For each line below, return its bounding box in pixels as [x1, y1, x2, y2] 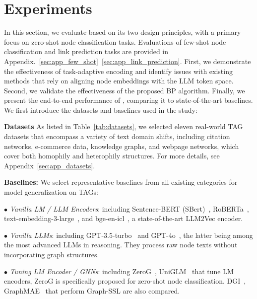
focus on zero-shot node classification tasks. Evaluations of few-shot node [4, 36, 226, 47]
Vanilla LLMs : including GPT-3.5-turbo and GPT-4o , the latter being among [9, 229, 253, 240]
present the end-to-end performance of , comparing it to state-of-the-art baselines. [4, 95, 253, 105]
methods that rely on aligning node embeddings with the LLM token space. [4, 75, 234, 86]
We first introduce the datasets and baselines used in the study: [4, 104, 197, 115]
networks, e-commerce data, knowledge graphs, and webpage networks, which [4, 141, 239, 151]
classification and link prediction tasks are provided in [4, 46, 169, 57]
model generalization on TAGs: [4, 187, 98, 197]
